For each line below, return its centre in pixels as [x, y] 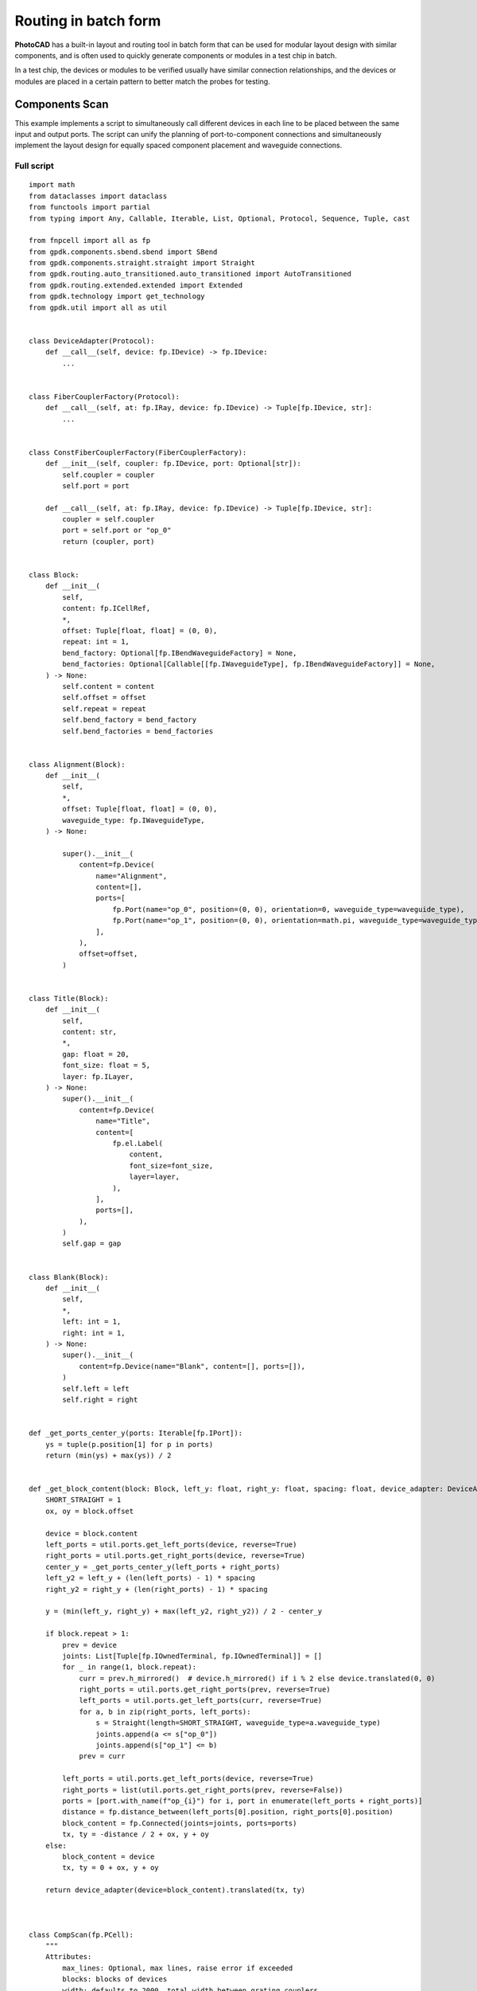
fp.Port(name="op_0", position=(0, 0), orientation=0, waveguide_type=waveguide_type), [289, 909]
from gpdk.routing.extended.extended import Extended [136, 285]
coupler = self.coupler [109, 519]
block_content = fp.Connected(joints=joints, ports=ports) [180, 1823]
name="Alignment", [132, 876]
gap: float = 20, [96, 1054]
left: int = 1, [92, 1322]
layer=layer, [155, 1177]
